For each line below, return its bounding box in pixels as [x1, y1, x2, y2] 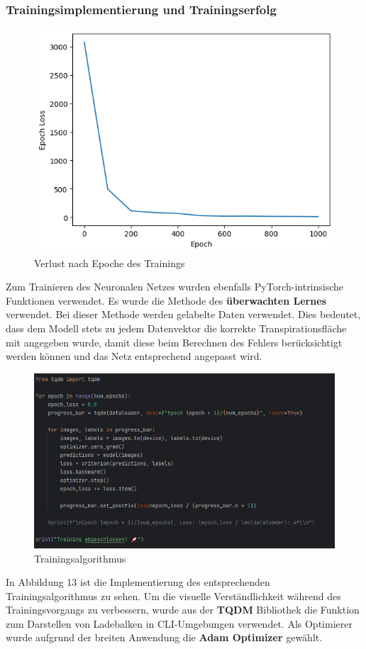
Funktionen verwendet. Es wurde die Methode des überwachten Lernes [6, 293, 326, 307]
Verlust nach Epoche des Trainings [34, 255, 185, 270]
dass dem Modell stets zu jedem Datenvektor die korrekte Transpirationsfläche [6, 320, 347, 335]
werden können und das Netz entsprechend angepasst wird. [6, 349, 262, 363]
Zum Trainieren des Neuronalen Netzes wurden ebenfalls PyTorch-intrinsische [6, 279, 344, 294]
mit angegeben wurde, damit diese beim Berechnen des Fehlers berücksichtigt [6, 334, 343, 349]
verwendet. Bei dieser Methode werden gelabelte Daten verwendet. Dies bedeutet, [6, 307, 361, 322]
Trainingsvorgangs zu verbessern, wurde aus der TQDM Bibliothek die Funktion [6, 602, 360, 617]
